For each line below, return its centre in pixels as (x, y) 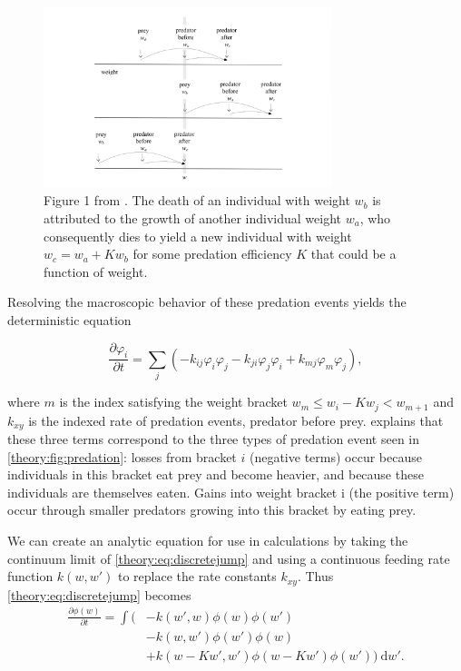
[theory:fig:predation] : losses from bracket (122, 456)
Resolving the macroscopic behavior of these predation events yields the (207, 302)
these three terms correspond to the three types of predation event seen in (214, 438)
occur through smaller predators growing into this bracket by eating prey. (212, 510)
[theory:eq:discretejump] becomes (99, 594)
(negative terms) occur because (335, 456)
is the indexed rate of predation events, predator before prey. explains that (236, 420)
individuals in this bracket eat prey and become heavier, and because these (216, 474)
